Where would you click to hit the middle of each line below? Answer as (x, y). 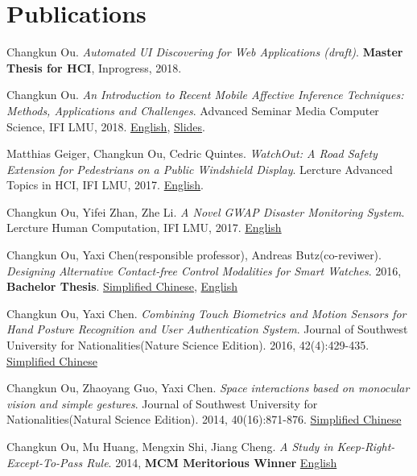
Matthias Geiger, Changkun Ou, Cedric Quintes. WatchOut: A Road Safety (192, 153)
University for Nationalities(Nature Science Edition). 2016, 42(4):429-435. (188, 345)
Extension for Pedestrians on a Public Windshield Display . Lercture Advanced (200, 169)
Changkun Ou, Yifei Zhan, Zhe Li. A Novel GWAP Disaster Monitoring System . (206, 211)
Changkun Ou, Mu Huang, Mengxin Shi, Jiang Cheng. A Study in (170, 446)
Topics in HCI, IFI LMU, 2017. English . (105, 185)
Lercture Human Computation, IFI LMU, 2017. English (144, 228)
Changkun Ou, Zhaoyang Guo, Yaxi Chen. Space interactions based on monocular (208, 388)
